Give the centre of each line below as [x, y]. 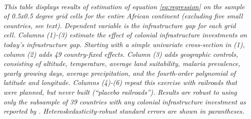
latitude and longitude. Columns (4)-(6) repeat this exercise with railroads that [120, 82]
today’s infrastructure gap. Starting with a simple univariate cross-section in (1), [124, 44]
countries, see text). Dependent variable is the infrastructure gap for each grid [120, 25]
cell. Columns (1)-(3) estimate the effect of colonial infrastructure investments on [125, 35]
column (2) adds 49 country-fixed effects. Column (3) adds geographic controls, [121, 54]
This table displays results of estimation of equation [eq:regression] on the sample [124, 6]
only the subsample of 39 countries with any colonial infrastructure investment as [125, 101]
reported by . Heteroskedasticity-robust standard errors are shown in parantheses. [124, 111]
